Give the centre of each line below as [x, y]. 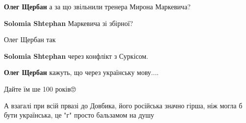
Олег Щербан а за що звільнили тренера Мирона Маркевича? [97, 6]
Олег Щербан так [30, 39]
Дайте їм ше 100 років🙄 [40, 88]
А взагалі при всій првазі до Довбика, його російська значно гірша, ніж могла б [123, 105]
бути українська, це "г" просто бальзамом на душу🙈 [80, 115]
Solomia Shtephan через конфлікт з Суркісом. [76, 56]
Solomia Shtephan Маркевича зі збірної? [68, 23]
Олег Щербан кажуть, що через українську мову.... [81, 72]
